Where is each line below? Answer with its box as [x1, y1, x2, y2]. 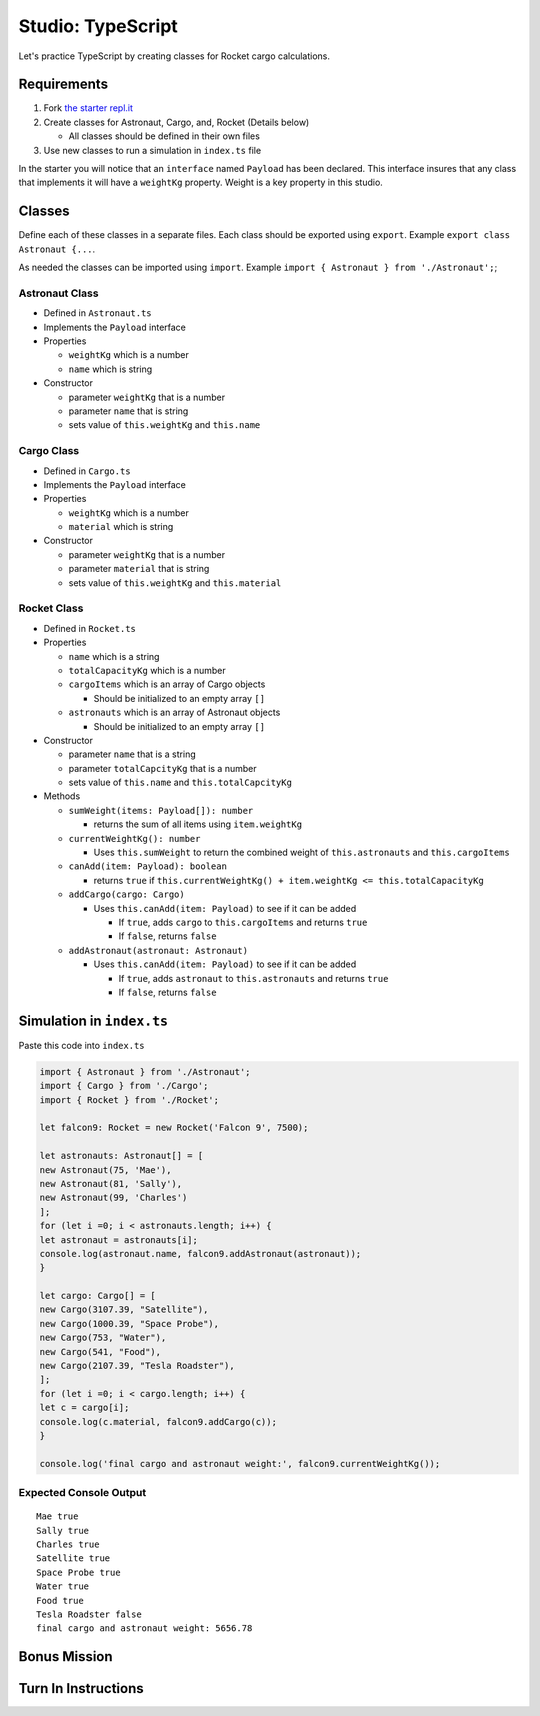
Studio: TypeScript [18, 15, 179, 37]
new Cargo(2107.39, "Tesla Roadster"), [39, 1360, 235, 1372]
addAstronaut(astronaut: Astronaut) [68, 945, 249, 956]
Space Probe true [36, 1566, 121, 1578]
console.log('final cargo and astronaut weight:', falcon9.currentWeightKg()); [39, 1458, 441, 1469]
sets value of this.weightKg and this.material [68, 576, 282, 589]
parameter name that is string [68, 405, 189, 417]
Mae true [36, 1511, 79, 1522]
